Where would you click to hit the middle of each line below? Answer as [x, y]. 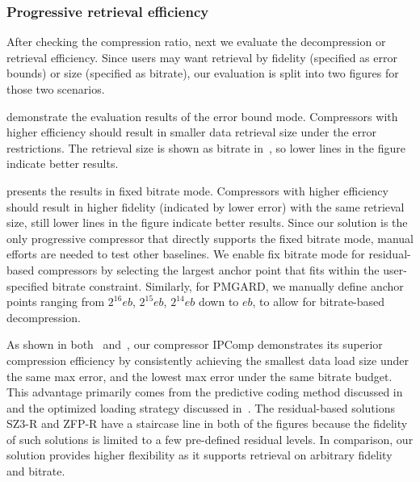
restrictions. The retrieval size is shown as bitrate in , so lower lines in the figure [206, 147]
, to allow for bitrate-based [319, 302]
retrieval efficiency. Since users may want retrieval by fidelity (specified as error [202, 57]
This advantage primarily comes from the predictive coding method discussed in [205, 392]
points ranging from [56, 302]
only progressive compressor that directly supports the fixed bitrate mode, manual [210, 238]
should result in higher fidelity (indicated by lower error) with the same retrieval [206, 206]
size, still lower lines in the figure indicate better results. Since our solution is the [207, 222]
